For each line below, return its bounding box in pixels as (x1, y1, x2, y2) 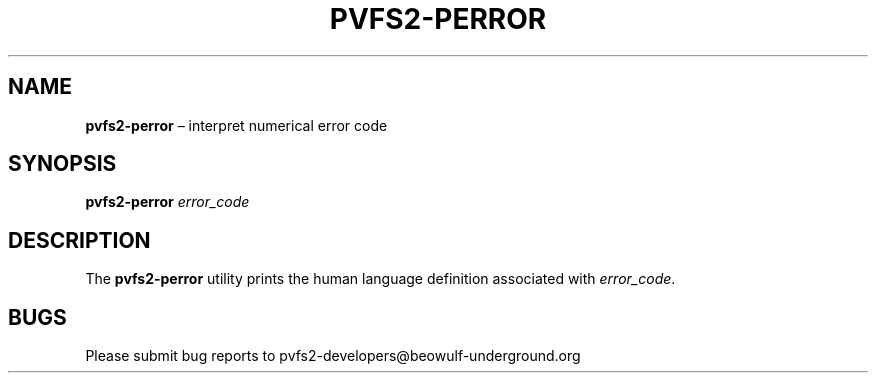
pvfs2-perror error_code (85, 193, 250, 211)
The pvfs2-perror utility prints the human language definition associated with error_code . (85, 270, 676, 288)
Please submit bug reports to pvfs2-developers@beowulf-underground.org (85, 347, 581, 365)
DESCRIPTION (8, 227, 151, 253)
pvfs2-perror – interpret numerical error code (85, 116, 388, 134)
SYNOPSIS (8, 151, 117, 177)
